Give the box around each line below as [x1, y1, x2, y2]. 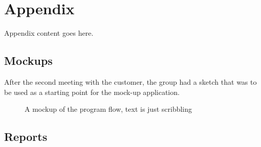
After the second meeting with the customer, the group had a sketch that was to [4, 76, 257, 87]
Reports [4, 129, 48, 144]
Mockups [4, 53, 53, 68]
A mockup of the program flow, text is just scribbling [25, 104, 192, 114]
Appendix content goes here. [4, 28, 94, 38]
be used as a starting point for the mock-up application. [4, 86, 180, 97]
